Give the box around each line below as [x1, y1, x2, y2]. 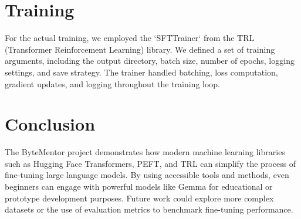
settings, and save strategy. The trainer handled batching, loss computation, [5, 66, 278, 78]
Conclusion [5, 112, 96, 136]
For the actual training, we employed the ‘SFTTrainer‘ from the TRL [5, 32, 255, 44]
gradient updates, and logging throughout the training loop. [5, 77, 221, 90]
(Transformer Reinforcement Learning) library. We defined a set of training [5, 43, 275, 55]
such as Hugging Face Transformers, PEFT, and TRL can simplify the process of [5, 157, 296, 169]
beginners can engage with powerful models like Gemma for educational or [5, 180, 273, 192]
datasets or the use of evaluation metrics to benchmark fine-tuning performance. [5, 203, 293, 215]
